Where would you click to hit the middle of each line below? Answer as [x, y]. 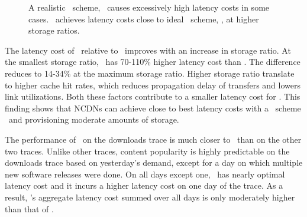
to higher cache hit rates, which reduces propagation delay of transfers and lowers [153, 85]
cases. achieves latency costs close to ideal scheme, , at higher [144, 19]
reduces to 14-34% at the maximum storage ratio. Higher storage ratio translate [150, 73]
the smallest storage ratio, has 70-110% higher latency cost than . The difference [153, 62]
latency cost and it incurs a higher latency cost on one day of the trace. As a [144, 185]
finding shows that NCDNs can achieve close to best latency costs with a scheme [153, 108]
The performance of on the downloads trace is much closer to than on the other [153, 139]
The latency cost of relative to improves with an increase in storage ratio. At [148, 50]
